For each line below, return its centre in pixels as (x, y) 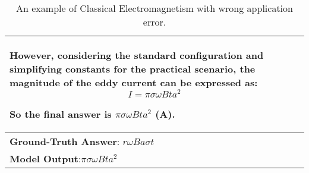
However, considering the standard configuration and (137, 55)
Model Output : (45, 158)
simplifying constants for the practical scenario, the (133, 69)
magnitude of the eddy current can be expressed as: (134, 82)
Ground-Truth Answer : (65, 141)
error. (154, 22)
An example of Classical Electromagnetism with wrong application (154, 8)
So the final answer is (61, 114)
